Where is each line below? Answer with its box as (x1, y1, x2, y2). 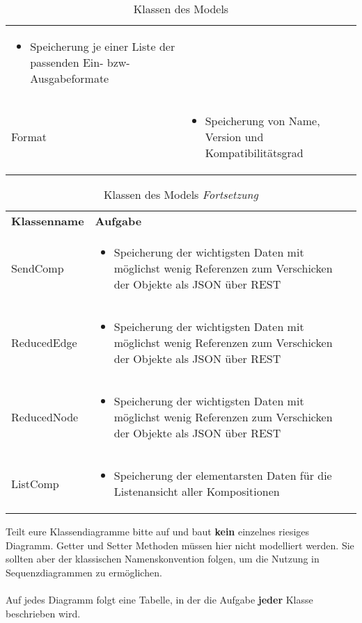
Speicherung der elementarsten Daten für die (113, 467, 332, 483)
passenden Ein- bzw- (30, 54, 130, 70)
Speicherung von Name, (205, 113, 320, 129)
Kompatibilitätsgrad (205, 145, 304, 161)
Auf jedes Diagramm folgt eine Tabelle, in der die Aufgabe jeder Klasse (6, 592, 313, 606)
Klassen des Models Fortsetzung (104, 186, 258, 202)
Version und (205, 129, 264, 145)
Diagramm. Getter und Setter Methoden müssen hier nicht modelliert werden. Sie (6, 537, 354, 552)
